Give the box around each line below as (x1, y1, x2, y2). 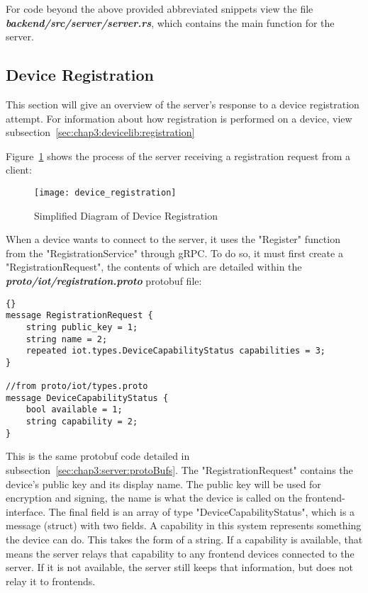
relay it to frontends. (6, 573, 96, 588)
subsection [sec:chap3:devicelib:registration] (6, 125, 195, 140)
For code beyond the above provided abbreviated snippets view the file (6, 1, 313, 16)
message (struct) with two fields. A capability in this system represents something (6, 518, 362, 533)
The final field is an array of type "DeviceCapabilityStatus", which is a (48, 504, 355, 519)
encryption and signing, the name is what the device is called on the (6, 490, 302, 505)
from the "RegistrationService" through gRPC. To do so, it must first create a (6, 245, 343, 260)
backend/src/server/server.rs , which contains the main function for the (6, 15, 335, 30)
